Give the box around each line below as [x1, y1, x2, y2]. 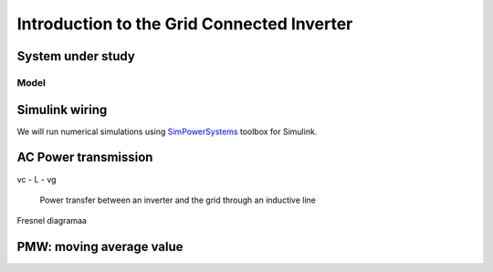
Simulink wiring [16, 101, 108, 118]
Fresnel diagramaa [16, 215, 87, 226]
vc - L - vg [16, 173, 57, 184]
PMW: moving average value [16, 239, 184, 255]
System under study [16, 48, 136, 64]
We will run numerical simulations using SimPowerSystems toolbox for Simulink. [16, 126, 318, 137]
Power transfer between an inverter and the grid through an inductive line [39, 194, 317, 205]
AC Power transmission [16, 150, 153, 165]
